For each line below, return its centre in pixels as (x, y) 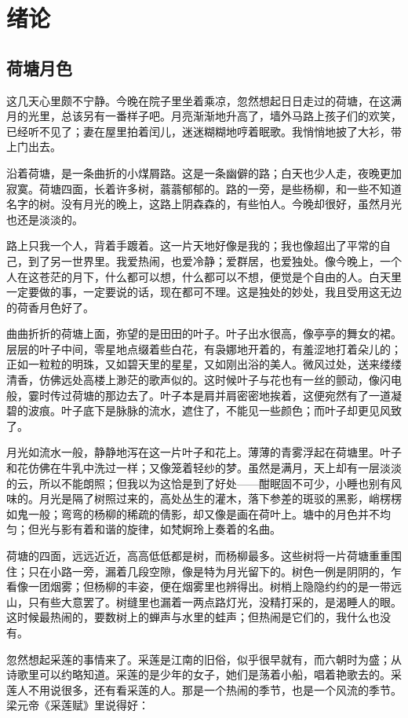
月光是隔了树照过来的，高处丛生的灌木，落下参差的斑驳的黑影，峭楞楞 (220, 498)
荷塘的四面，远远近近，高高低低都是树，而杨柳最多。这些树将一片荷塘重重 (199, 556)
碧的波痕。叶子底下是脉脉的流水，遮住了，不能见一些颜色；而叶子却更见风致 (204, 410)
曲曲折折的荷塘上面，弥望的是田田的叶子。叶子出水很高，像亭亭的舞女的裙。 (204, 333)
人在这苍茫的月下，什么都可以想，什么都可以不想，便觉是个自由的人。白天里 (204, 276)
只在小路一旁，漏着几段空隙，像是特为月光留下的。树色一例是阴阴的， (209, 571)
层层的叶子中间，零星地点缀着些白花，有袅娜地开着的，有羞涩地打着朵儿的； (204, 348)
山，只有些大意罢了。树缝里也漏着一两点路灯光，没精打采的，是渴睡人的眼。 (204, 601)
